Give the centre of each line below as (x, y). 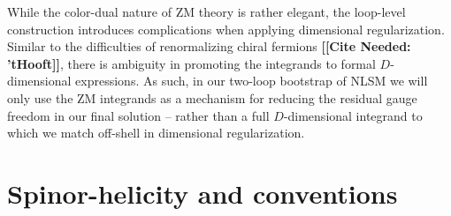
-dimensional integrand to (353, 115)
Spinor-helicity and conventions (203, 193)
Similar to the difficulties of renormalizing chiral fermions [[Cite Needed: (209, 46)
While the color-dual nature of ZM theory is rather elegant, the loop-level (206, 11)
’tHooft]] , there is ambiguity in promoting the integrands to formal (191, 63)
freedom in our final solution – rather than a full (138, 115)
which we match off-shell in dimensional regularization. (156, 133)
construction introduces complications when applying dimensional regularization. (226, 29)
